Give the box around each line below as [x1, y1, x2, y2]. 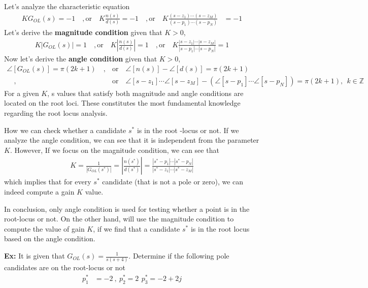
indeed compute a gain [4, 186, 75, 197]
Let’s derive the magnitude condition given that [4, 27, 162, 38]
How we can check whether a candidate [4, 124, 126, 135]
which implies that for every [4, 176, 91, 187]
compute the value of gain [4, 223, 85, 234]
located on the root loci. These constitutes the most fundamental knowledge [4, 98, 241, 108]
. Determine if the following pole [128, 250, 229, 261]
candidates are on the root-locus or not [4, 262, 126, 273]
